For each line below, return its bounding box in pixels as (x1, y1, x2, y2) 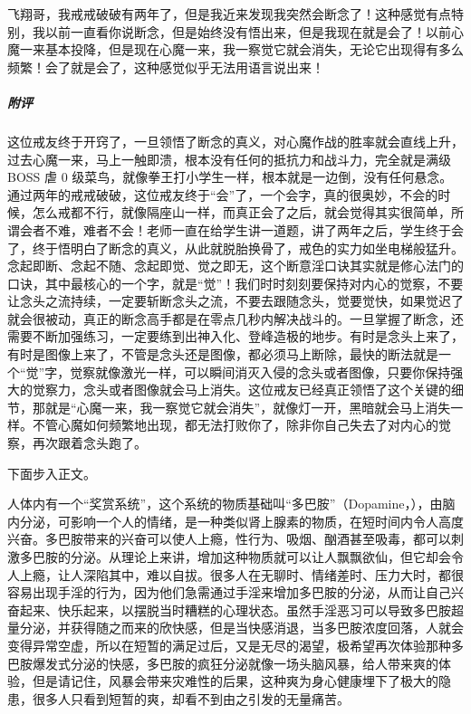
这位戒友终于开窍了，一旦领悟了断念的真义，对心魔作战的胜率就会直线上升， (7, 131, 464, 150)
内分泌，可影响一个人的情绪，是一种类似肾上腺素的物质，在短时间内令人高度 (7, 511, 464, 530)
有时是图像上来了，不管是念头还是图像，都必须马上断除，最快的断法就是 (7, 345, 438, 364)
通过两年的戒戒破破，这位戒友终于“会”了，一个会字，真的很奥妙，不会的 (7, 185, 438, 204)
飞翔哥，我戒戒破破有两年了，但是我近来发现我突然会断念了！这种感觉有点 (7, 5, 451, 23)
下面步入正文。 (7, 463, 96, 482)
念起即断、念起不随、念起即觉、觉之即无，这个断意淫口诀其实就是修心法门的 (7, 256, 464, 275)
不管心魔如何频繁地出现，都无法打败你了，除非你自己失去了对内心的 (32, 415, 438, 434)
